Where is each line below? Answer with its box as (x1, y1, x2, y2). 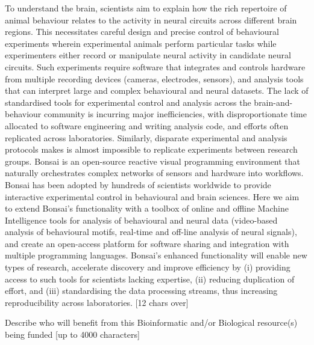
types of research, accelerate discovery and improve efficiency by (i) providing (5, 261, 290, 273)
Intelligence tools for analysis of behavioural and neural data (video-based (5, 213, 278, 226)
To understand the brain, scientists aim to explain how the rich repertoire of (5, 2, 287, 14)
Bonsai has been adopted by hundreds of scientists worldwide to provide (5, 178, 271, 191)
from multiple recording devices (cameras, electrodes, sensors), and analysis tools (5, 72, 304, 85)
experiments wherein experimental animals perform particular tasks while (5, 37, 277, 49)
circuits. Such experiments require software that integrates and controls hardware (5, 60, 306, 73)
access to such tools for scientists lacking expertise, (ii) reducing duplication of (5, 272, 295, 285)
